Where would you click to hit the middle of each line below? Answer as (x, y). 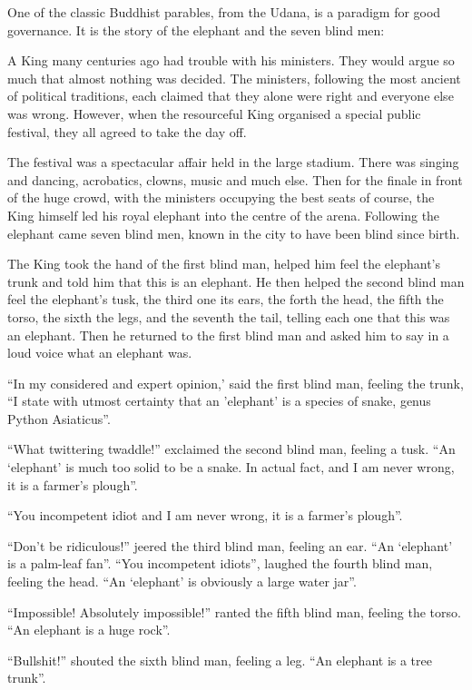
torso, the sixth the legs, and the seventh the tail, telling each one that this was (229, 316)
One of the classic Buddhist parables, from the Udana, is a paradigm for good (224, 12)
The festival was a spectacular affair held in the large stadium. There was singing (233, 162)
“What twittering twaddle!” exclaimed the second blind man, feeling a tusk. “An (231, 449)
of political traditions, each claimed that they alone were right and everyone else (231, 96)
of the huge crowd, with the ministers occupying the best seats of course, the (221, 197)
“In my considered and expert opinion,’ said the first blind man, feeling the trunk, (236, 383)
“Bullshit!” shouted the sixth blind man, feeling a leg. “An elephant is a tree (220, 660)
